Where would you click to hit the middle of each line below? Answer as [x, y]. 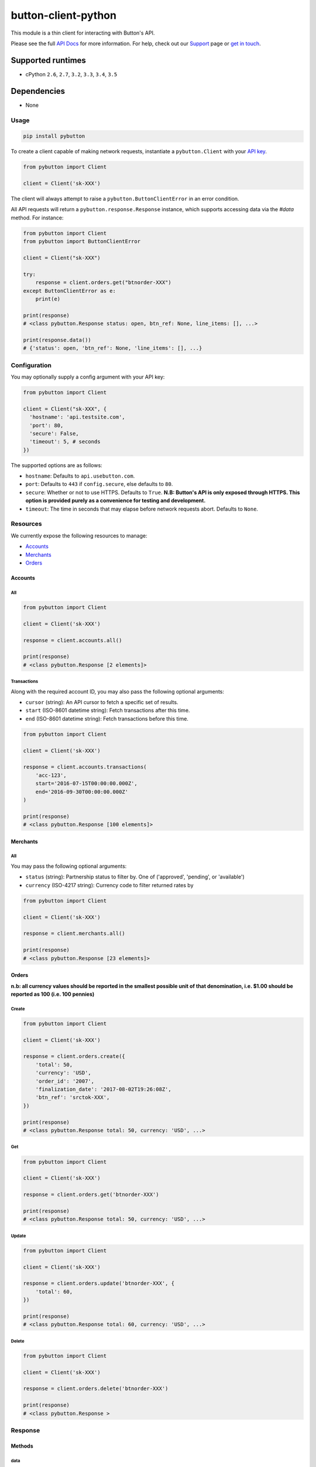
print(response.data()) [57, 340]
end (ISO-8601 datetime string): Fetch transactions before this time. [107, 718]
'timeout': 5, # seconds [65, 442]
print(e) [48, 299]
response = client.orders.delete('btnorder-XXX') [96, 1389]
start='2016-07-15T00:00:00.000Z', [86, 784]
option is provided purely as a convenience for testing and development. [116, 501]
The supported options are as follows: [56, 465]
